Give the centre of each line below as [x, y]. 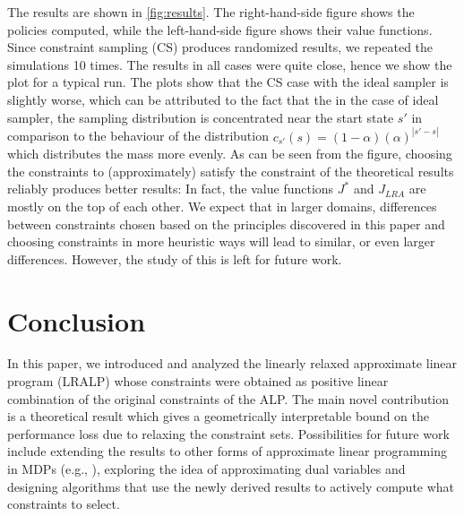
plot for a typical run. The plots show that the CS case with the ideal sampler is [228, 82]
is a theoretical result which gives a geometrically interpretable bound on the [218, 416]
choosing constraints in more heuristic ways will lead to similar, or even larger [221, 241]
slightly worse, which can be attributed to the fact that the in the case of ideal [223, 99]
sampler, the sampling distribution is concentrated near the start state [201, 117]
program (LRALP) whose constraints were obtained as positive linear [198, 381]
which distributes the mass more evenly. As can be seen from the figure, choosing [230, 154]
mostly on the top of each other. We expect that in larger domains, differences [222, 206]
